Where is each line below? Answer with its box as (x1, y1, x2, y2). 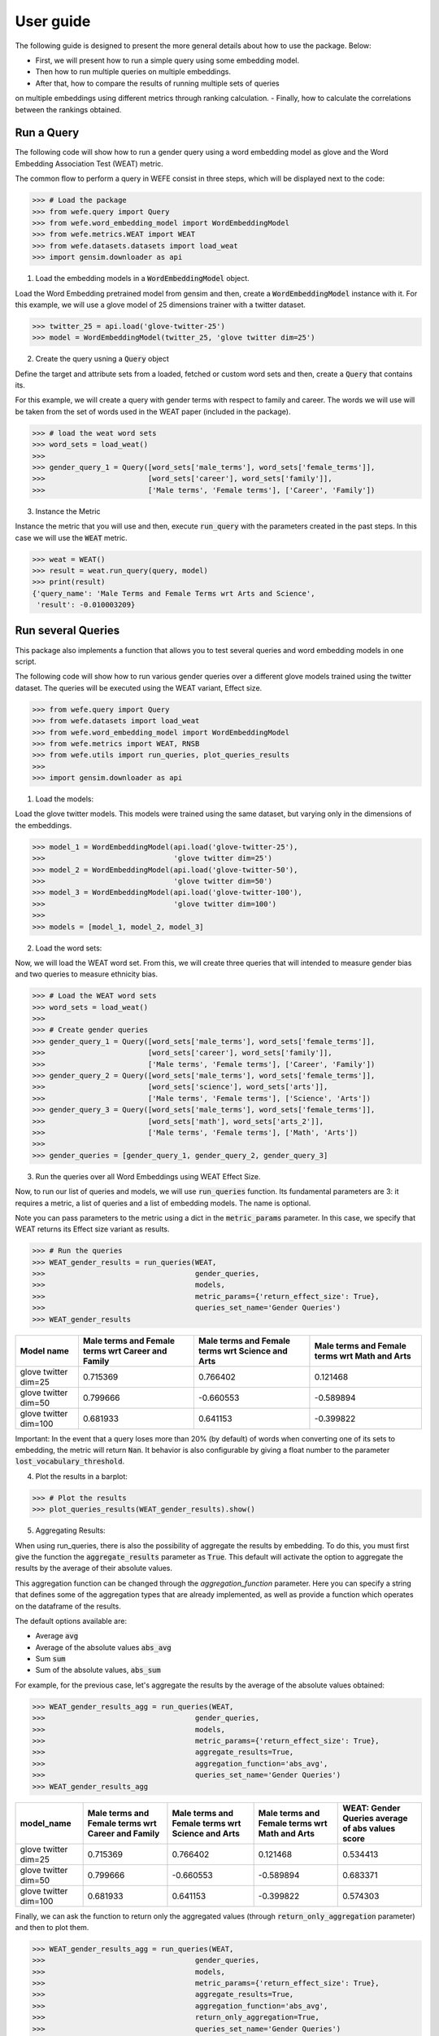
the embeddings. (15, 820, 72, 830)
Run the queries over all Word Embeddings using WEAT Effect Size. (35, 1171, 261, 1181)
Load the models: (35, 794, 93, 804)
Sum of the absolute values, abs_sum (35, 1665, 162, 1675)
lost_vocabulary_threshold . (15, 1456, 125, 1466)
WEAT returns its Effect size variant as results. (15, 1224, 170, 1234)
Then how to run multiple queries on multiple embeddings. (35, 67, 232, 77)
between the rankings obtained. (15, 104, 122, 114)
